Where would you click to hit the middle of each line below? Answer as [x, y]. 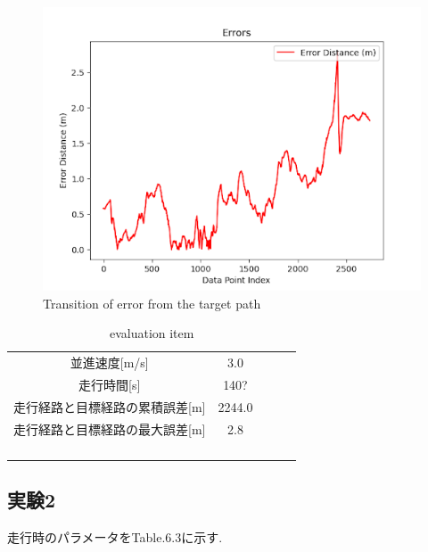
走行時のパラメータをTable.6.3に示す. [115, 536]
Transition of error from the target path [152, 303]
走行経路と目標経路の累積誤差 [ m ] [110, 406]
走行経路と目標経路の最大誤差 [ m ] [110, 428]
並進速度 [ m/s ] [109, 363]
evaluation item [152, 333]
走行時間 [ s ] [110, 384]
